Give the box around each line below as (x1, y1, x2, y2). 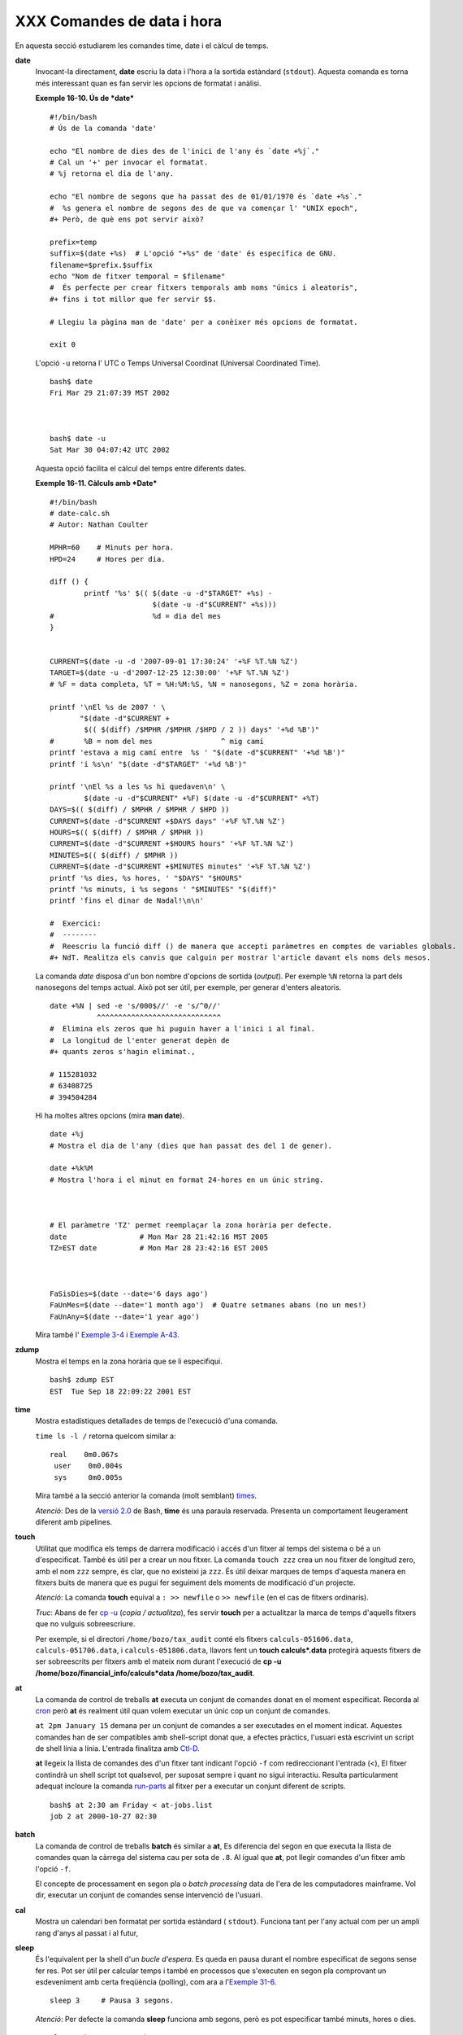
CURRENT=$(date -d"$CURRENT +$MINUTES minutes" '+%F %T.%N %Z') (50, 862, 312, 871)
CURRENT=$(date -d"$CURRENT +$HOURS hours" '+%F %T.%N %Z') (50, 839, 294, 848)
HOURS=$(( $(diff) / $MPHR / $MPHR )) (50, 827, 205, 837)
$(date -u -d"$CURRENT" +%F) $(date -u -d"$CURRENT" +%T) (84, 794, 320, 803)
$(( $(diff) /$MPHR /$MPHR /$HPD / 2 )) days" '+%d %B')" (84, 725, 320, 734)
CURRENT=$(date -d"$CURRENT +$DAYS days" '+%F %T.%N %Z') (50, 816, 286, 825)
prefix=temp (50, 237, 97, 247)
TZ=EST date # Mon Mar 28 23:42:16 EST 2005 (50, 1244, 268, 1253)
